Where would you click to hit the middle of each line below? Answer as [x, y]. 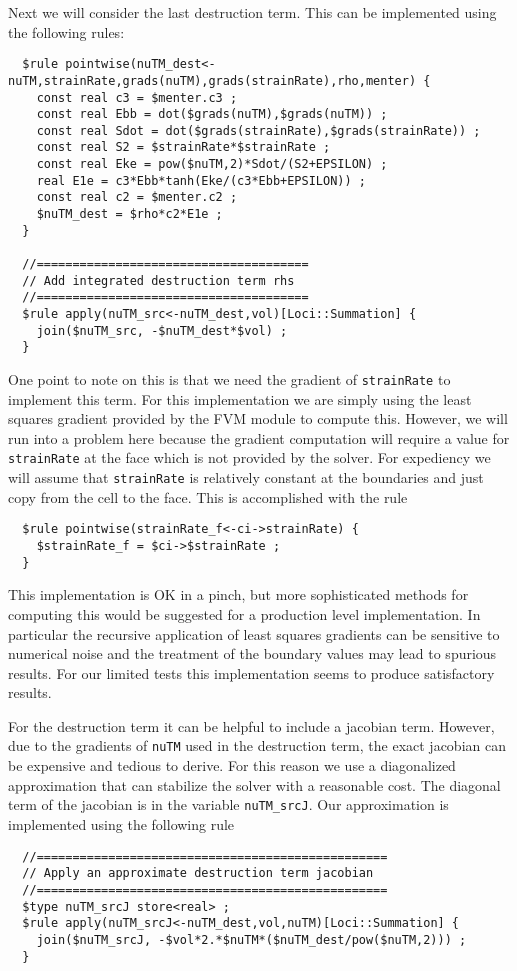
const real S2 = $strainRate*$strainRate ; [183, 147]
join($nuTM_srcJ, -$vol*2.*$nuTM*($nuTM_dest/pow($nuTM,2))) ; [251, 939]
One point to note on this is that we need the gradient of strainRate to [229, 379]
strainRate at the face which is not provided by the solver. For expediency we [249, 457]
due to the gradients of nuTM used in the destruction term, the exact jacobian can [257, 745]
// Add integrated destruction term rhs [158, 280]
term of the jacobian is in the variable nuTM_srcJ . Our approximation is [228, 804]
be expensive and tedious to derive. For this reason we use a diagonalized [232, 765]
